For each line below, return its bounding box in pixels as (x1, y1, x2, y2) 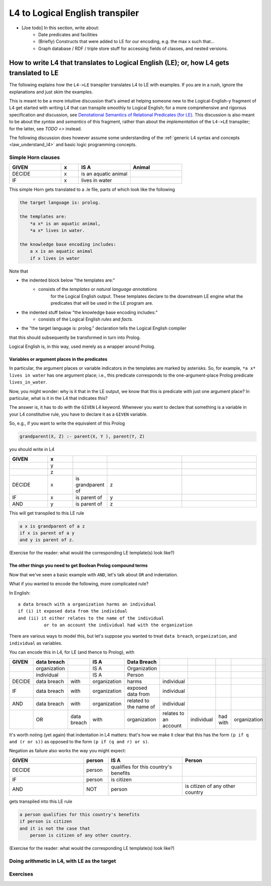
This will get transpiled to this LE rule (9, 510, 84, 516)
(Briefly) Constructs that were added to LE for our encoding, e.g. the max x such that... (38, 39, 215, 45)
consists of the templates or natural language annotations (38, 286, 157, 292)
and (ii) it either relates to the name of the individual (18, 615, 164, 621)
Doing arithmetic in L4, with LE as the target (9, 857, 116, 864)
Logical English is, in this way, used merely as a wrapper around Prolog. (9, 343, 155, 349)
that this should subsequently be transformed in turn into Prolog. (9, 334, 141, 340)
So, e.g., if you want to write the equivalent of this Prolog (9, 420, 125, 426)
